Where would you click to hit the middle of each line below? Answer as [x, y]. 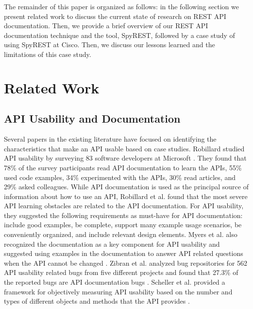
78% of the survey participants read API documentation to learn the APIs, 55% [123, 167]
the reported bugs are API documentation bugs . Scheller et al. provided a [115, 282]
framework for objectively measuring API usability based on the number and [118, 291]
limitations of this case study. [48, 54]
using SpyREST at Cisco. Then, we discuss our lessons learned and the [110, 45]
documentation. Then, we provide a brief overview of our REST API [106, 26]
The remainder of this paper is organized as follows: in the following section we [121, 6]
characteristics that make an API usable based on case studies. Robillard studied [124, 148]
